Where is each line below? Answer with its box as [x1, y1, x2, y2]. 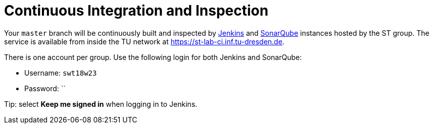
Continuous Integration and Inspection [4, 2, 269, 19]
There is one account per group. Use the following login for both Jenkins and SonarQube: [4, 52, 302, 61]
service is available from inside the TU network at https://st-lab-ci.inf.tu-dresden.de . [4, 37, 284, 46]
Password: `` [24, 84, 66, 93]
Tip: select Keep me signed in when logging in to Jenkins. [4, 99, 198, 108]
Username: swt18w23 [24, 68, 97, 77]
